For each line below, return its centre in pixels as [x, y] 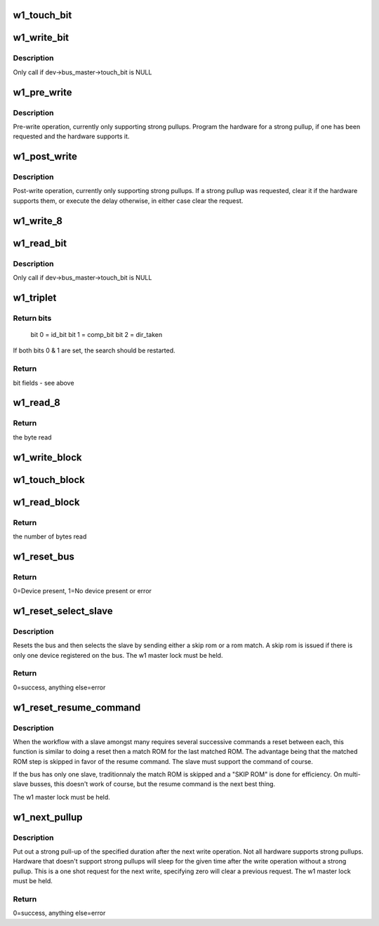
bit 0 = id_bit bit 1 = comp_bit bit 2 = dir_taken [97, 335]
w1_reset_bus [44, 556]
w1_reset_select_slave [63, 611]
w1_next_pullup [48, 817]
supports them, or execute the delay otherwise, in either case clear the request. [128, 201]
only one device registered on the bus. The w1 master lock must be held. [118, 655]
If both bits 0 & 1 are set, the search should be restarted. [94, 350]
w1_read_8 [37, 403]
